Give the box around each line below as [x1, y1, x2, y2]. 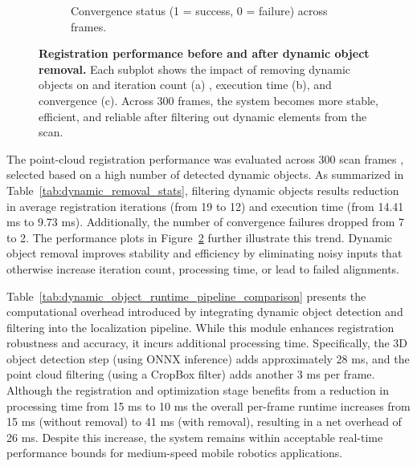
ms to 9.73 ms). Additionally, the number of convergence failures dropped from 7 [6, 213, 405, 230]
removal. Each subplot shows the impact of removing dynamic [39, 60, 351, 77]
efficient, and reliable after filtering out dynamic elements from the [39, 107, 367, 124]
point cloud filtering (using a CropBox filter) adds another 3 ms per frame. [6, 366, 375, 383]
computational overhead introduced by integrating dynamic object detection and [6, 303, 403, 320]
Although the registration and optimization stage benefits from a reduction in [6, 382, 390, 399]
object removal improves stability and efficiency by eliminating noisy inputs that [6, 245, 403, 261]
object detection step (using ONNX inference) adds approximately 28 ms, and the [6, 350, 410, 367]
